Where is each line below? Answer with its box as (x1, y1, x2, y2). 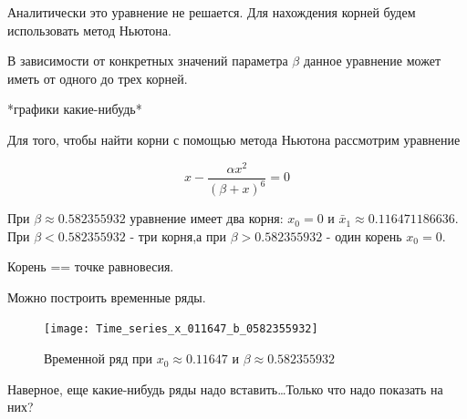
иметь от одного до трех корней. (7, 68, 188, 87)
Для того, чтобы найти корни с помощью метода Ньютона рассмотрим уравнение (7, 129, 461, 148)
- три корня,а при (130, 226, 226, 245)
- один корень (326, 226, 402, 245)
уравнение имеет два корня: (130, 209, 284, 228)
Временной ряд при (44, 349, 152, 368)
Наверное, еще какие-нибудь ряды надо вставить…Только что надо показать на (7, 379, 443, 398)
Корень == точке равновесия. (7, 257, 174, 276)
